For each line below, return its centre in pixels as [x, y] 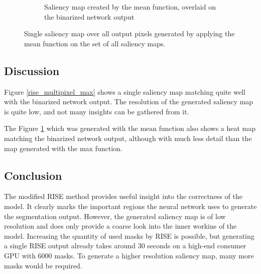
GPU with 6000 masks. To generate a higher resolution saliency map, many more [129, 255]
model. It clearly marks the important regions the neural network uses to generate [130, 206]
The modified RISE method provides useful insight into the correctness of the [123, 196]
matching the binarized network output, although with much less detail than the [128, 138]
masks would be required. [43, 265]
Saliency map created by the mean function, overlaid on [130, 7]
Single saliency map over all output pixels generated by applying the [129, 33]
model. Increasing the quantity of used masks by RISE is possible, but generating [129, 235]
